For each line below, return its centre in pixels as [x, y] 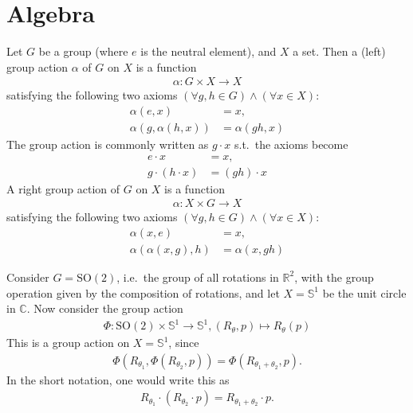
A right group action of [63, 188]
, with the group [334, 277]
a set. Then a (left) [339, 51]
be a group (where [83, 51]
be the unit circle [364, 292]
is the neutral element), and [208, 51]
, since [184, 343]
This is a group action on [68, 343]
